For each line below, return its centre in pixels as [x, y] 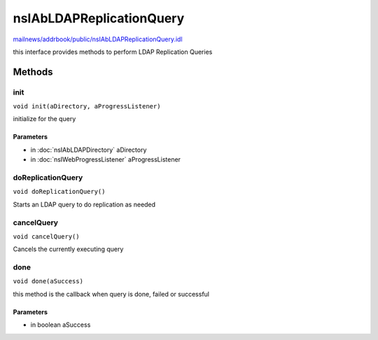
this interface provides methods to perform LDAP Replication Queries [113, 52]
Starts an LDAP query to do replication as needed [84, 204]
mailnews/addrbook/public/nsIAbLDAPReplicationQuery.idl [98, 39]
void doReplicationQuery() [59, 192]
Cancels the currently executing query [68, 249]
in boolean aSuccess [61, 325]
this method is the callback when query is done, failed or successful [111, 294]
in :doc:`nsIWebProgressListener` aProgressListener [106, 160]
